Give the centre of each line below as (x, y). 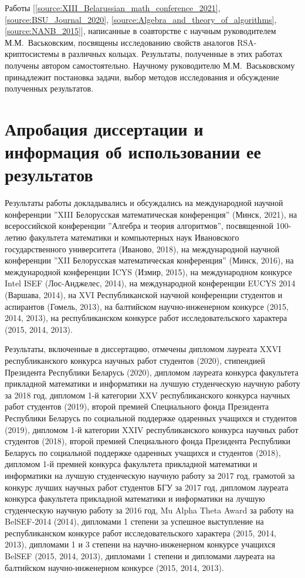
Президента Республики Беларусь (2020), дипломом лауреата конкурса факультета (152, 372)
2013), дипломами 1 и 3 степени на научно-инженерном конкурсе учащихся (140, 544)
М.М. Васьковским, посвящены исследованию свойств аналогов (120, 42)
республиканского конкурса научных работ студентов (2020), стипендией (135, 360)
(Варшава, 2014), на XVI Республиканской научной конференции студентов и (144, 295)
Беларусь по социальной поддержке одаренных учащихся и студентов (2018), (143, 452)
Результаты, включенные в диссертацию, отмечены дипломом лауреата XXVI (143, 349)
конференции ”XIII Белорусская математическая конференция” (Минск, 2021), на (151, 214)
